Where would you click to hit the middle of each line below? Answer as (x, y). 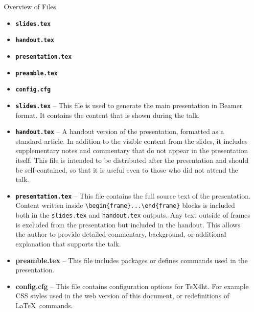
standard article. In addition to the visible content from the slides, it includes (131, 141)
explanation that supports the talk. (68, 243)
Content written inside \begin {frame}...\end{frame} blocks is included (125, 205)
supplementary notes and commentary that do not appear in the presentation (132, 150)
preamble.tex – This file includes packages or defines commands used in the (132, 260)
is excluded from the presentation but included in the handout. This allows (128, 224)
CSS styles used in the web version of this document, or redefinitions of (122, 296)
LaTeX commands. (44, 305)
